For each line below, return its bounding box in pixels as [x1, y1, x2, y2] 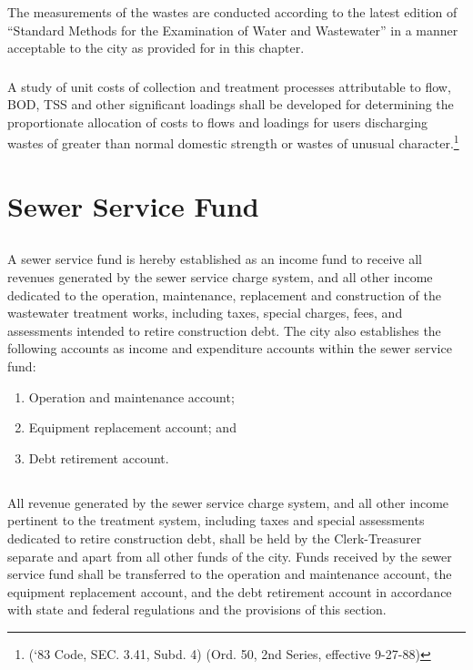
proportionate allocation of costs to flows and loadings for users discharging [7, 112, 428, 131]
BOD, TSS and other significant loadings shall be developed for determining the [7, 95, 454, 114]
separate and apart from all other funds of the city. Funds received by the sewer [7, 546, 452, 565]
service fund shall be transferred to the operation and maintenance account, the [7, 564, 452, 584]
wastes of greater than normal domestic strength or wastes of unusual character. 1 [7, 131, 459, 153]
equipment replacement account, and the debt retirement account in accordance [7, 582, 452, 601]
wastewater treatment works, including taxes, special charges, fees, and [7, 303, 403, 322]
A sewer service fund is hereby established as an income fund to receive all [7, 249, 422, 269]
